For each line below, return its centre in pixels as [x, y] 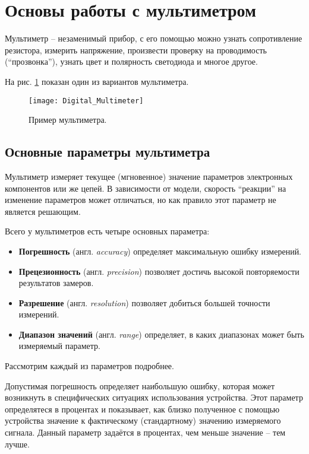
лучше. [17, 444]
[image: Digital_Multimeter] [86, 101]
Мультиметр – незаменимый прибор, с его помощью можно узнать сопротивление [154, 38]
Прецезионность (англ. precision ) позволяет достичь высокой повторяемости [159, 271]
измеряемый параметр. [59, 346]
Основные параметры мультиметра [108, 152]
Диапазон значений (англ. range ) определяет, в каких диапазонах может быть [161, 334]
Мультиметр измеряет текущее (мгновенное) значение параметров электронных [149, 176]
